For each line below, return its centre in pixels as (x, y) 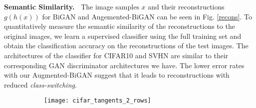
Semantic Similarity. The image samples (72, 6)
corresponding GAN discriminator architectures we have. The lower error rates (124, 65)
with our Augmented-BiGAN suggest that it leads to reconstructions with (117, 75)
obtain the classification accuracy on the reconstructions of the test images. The (126, 46)
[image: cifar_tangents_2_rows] (98, 101)
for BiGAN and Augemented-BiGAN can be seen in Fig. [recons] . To (147, 16)
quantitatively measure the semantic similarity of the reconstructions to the (120, 26)
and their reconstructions (186, 6)
